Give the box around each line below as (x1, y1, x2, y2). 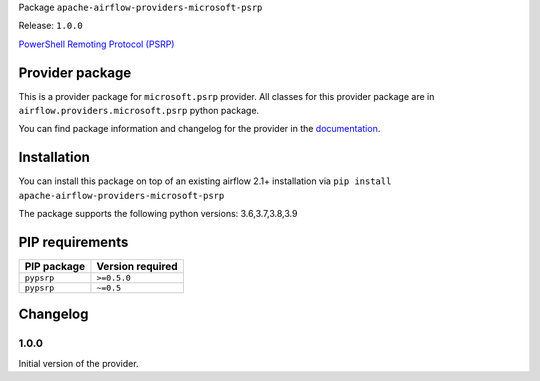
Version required (96, 260, 179, 274)
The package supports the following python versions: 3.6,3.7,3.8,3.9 (18, 208, 298, 220)
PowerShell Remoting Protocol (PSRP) (18, 38, 175, 50)
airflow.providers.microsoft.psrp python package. (18, 105, 260, 117)
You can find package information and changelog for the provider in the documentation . (18, 123, 381, 135)
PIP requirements (18, 233, 129, 250)
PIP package (24, 260, 85, 274)
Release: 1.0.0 (18, 20, 84, 32)
